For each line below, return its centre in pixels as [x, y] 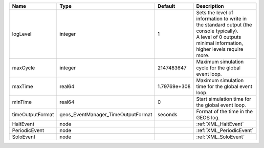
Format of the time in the [224, 111]
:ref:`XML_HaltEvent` [220, 124]
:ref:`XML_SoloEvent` [220, 137]
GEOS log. [208, 117]
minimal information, [220, 43]
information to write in [221, 19]
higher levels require [220, 49]
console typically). [217, 31]
